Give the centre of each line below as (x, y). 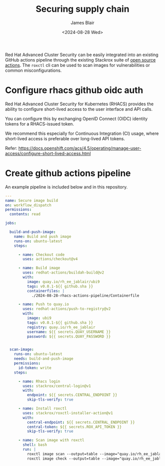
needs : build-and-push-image (44, 359)
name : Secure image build (31, 200)
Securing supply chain (82, 9)
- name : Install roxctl (42, 409)
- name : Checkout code (41, 254)
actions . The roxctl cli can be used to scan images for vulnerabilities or (78, 65)
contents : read (25, 214)
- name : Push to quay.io (43, 304)
